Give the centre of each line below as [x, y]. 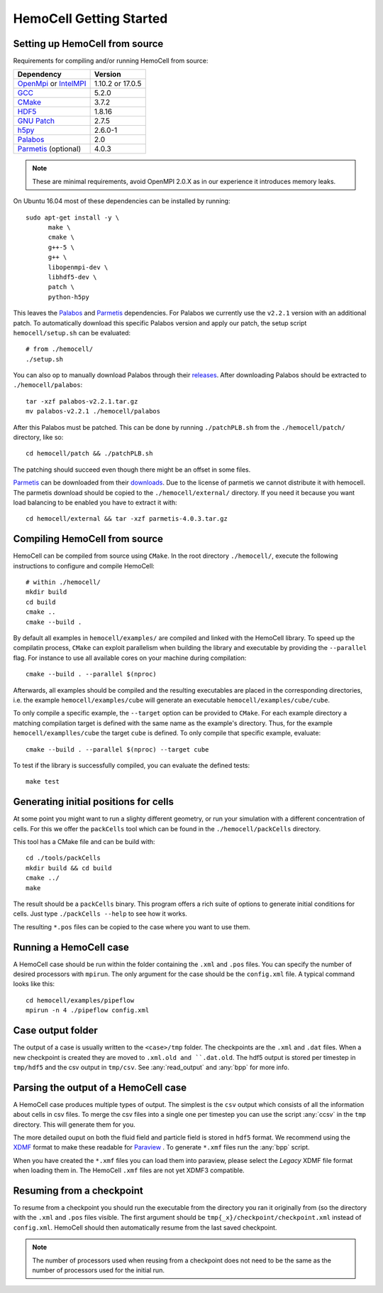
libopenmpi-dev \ [78, 267]
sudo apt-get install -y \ [73, 217]
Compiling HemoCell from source [88, 539]
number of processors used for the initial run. [98, 1270]
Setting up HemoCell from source [88, 44]
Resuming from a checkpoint [78, 1190]
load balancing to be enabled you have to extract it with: [95, 502]
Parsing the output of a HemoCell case [100, 1087]
